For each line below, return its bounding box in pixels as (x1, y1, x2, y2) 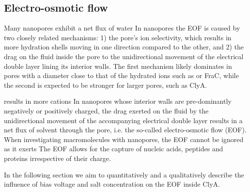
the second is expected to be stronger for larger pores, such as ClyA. (4, 80, 207, 90)
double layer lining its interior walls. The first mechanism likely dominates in (4, 61, 232, 71)
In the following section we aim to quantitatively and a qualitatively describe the (4, 169, 244, 179)
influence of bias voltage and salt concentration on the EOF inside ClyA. (4, 179, 220, 189)
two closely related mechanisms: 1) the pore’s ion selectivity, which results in (4, 32, 232, 42)
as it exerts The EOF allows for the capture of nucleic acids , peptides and (4, 144, 223, 154)
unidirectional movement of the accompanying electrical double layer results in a (4, 115, 243, 125)
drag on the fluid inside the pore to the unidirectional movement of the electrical (4, 51, 244, 61)
